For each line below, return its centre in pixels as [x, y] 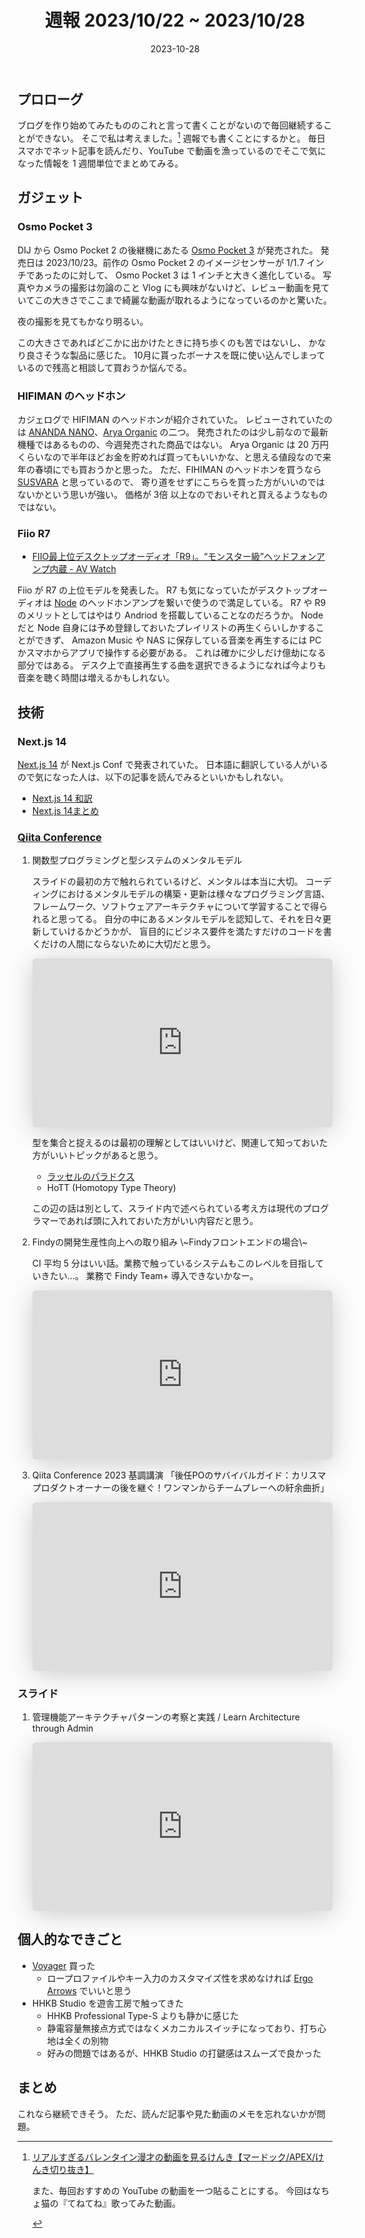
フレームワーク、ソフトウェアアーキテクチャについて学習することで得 [175, 907]
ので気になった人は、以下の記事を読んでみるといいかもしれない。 [153, 777]
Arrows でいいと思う [89, 1990]
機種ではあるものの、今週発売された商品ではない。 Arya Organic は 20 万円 [173, 444]
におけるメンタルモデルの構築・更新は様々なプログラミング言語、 [194, 894]
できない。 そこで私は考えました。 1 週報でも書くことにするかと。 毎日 [180, 138]
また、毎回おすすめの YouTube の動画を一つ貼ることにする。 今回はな [176, 2190]
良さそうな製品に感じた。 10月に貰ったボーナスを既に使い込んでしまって [175, 355]
